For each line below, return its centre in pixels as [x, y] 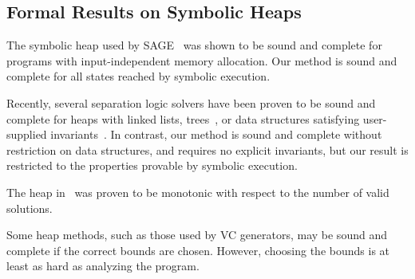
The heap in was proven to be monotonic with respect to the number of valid [198, 192]
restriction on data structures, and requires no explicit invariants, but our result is [207, 149]
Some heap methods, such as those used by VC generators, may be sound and [197, 235]
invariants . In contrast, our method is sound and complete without [216, 134]
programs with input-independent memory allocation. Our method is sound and [202, 60]
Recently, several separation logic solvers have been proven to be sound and [191, 102]
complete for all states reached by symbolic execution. [138, 76]
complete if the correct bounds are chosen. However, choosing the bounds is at [198, 250]
